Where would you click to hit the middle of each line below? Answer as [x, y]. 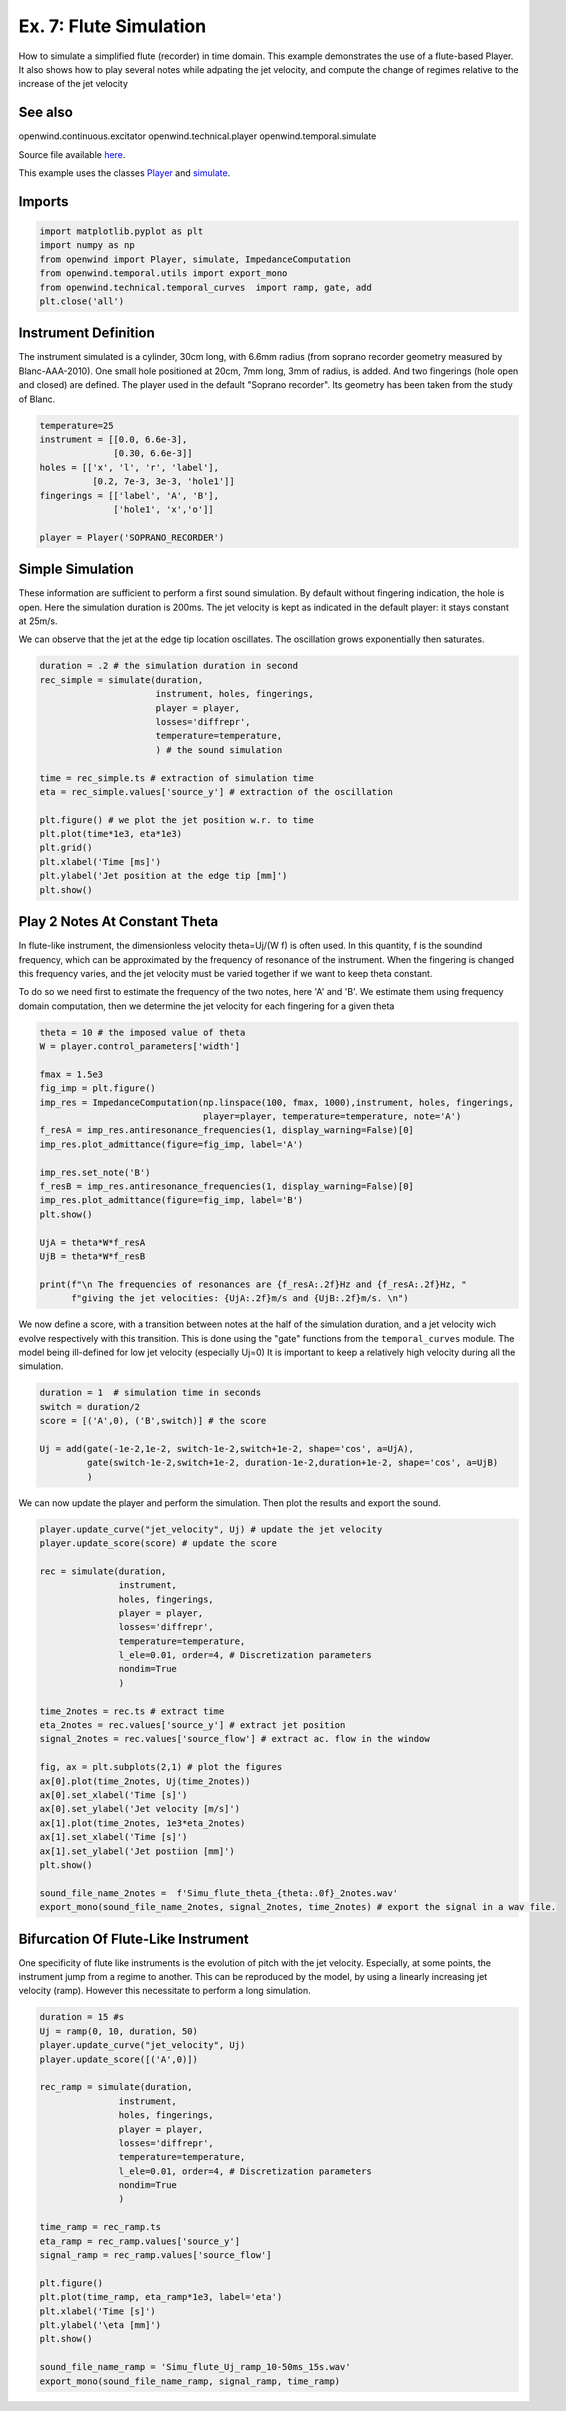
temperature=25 [76, 425]
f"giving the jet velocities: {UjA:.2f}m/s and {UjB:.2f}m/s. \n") [240, 1298]
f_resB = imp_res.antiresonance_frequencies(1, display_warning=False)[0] [227, 1186]
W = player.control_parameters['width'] [139, 1046]
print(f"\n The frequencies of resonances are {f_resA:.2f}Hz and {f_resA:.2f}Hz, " [253, 1284]
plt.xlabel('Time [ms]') [100, 861]
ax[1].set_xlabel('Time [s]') [113, 1837]
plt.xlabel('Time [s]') [98, 2311]
